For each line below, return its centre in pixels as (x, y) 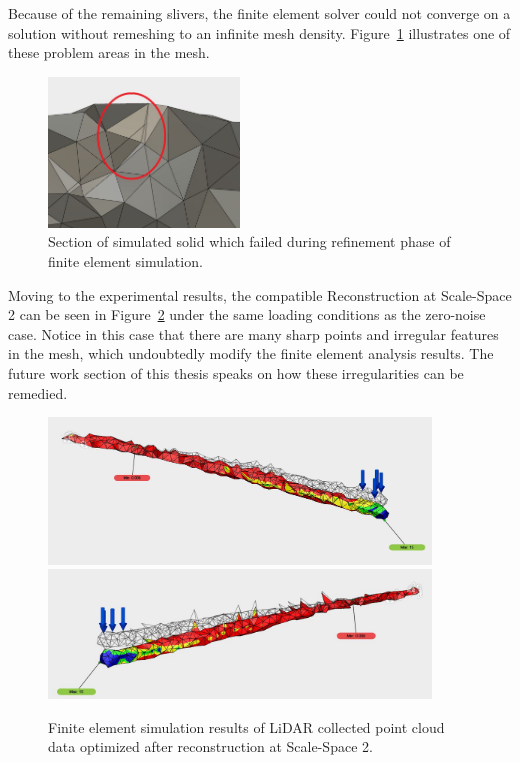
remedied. (38, 392)
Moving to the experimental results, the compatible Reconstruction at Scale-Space (260, 294)
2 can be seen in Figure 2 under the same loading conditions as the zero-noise (247, 314)
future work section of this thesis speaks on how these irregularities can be (236, 373)
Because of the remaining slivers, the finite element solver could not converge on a (259, 13)
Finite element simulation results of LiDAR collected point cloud (246, 726)
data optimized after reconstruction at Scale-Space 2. (210, 746)
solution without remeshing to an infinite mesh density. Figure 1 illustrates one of (259, 32)
